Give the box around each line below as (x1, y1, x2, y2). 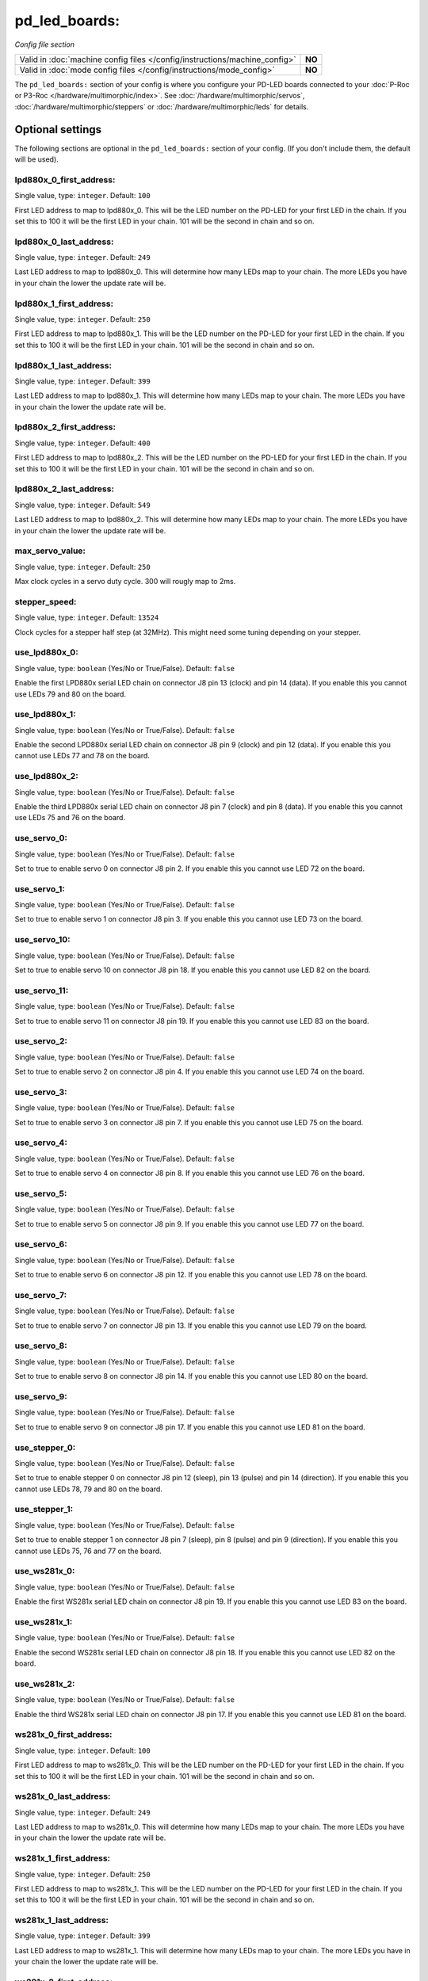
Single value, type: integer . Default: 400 (14, 438, 151, 448)
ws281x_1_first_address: (14, 1853, 111, 1864)
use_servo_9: (14, 1391, 67, 1402)
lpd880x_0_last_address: (14, 236, 114, 247)
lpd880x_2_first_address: (14, 422, 117, 433)
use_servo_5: (14, 1188, 67, 1199)
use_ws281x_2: (14, 1678, 75, 1689)
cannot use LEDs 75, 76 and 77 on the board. (14, 1546, 162, 1555)
